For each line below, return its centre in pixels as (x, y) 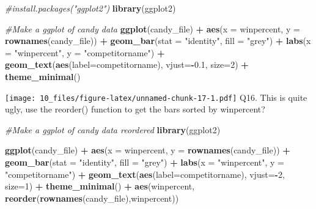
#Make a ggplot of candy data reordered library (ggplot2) (113, 129)
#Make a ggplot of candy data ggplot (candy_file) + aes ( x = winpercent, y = (152, 28)
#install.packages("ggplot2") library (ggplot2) (90, 8)
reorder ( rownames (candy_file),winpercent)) (92, 198)
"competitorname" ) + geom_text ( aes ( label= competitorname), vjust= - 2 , (145, 174)
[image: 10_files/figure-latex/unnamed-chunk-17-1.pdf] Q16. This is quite (156, 97)
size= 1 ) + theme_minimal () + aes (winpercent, (100, 186)
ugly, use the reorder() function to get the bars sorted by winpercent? (135, 109)
